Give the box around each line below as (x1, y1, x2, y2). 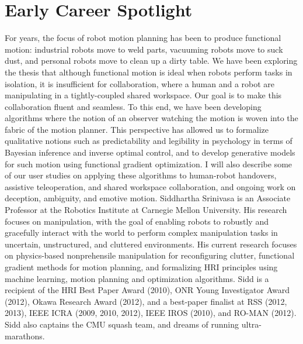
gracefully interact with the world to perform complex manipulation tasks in (5, 226, 278, 239)
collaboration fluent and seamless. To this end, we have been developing (5, 100, 262, 112)
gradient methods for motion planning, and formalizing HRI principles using (5, 261, 278, 273)
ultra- (241, 318, 262, 330)
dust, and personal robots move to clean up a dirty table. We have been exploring (5, 54, 298, 67)
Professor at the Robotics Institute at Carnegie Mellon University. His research (5, 204, 287, 216)
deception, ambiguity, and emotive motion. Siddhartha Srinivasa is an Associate (5, 192, 291, 204)
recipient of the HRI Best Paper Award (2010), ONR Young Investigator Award (5, 284, 290, 296)
